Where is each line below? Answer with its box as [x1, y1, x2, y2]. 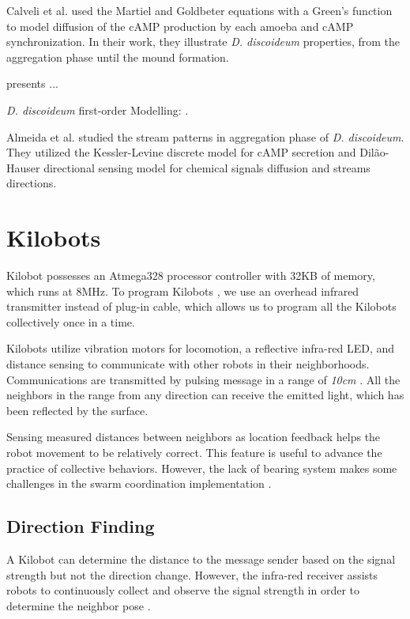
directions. [6, 175, 57, 191]
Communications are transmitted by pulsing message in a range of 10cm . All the [6, 371, 401, 387]
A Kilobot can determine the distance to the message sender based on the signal [6, 550, 396, 567]
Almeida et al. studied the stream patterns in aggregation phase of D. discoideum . [6, 128, 404, 145]
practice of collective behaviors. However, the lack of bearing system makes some [6, 459, 397, 476]
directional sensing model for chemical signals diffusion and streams [43, 159, 371, 176]
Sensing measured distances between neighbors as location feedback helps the [6, 428, 381, 445]
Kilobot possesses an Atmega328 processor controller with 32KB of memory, [6, 267, 375, 284]
